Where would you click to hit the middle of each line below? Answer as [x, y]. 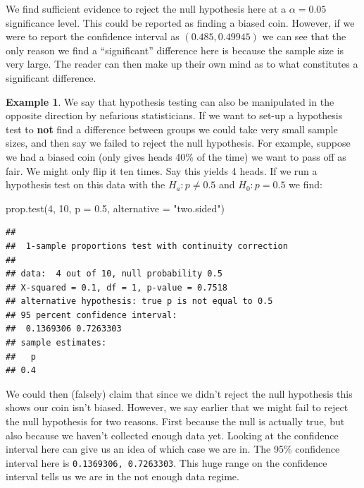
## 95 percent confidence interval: [92, 315]
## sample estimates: [56, 343]
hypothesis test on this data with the [86, 184]
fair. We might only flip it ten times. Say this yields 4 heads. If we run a [162, 170]
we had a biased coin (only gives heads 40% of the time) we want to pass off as [176, 156]
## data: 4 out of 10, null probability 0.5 [114, 274]
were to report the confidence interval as [93, 36]
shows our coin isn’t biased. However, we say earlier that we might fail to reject [177, 407]
